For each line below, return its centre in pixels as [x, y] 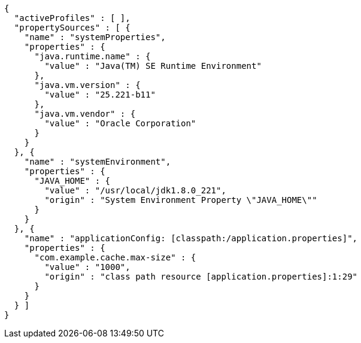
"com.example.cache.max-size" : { [115, 257]
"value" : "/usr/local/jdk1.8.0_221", [135, 190]
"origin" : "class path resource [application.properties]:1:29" [201, 277]
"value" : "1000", [87, 267]
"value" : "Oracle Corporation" [120, 123]
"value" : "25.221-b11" [100, 95]
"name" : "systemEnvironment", [98, 162]
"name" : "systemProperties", [95, 37]
